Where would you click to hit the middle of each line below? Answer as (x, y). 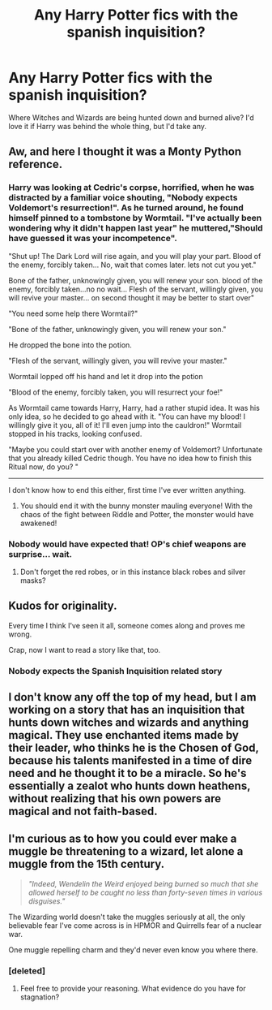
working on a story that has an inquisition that (127, 710)
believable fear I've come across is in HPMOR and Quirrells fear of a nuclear (135, 925)
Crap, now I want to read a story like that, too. (85, 650)
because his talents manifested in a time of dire (130, 761)
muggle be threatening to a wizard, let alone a (126, 851)
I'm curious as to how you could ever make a (123, 839)
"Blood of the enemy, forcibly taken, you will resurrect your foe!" (116, 392)
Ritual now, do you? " (44, 466)
